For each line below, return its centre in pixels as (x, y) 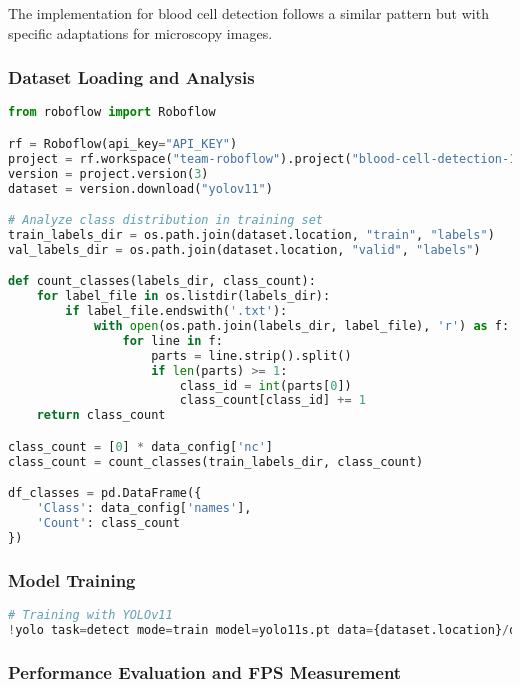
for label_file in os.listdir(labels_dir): (183, 296)
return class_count (101, 415)
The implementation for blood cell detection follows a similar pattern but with (248, 13)
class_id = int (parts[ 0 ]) (265, 385)
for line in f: (172, 340)
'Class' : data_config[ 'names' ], (144, 508)
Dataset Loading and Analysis (131, 77)
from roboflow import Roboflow (112, 112)
